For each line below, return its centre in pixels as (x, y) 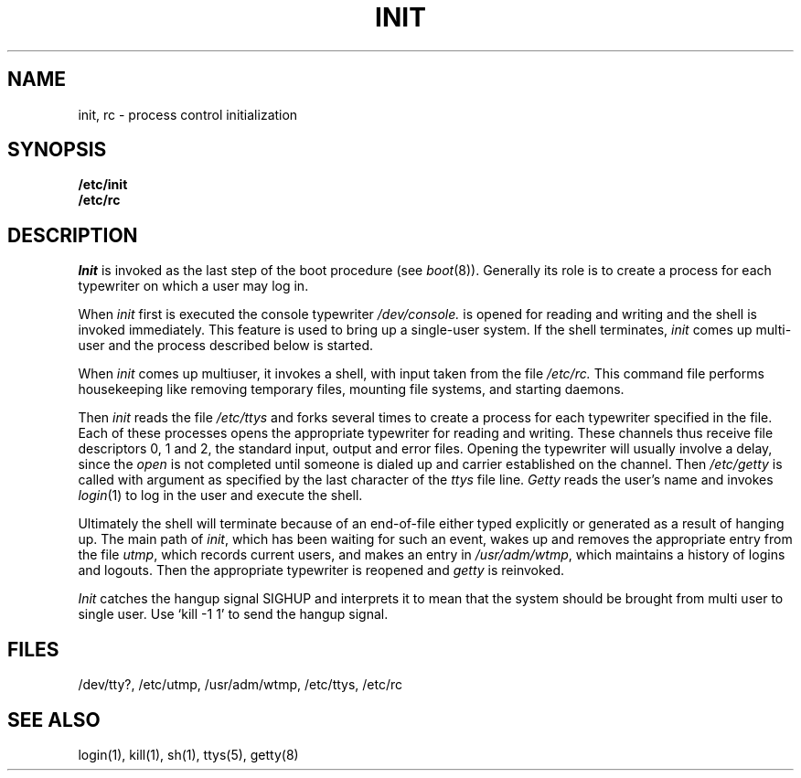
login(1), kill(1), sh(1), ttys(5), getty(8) (188, 754)
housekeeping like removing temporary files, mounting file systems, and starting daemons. (351, 389)
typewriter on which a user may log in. (193, 286)
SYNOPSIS (57, 150)
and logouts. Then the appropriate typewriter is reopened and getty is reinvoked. (321, 570)
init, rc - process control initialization (188, 114)
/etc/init (103, 185)
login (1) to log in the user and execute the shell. (220, 496)
